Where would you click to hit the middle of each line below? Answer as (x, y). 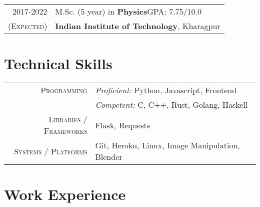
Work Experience (65, 194)
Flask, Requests (123, 125)
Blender (109, 157)
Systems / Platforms (51, 151)
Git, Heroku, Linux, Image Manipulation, (167, 145)
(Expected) (28, 26)
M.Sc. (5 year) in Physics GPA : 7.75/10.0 (128, 11)
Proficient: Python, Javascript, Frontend (166, 90)
